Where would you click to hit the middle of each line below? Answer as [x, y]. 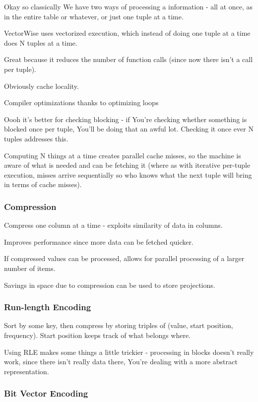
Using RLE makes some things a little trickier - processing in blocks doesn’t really [129, 352]
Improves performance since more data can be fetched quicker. [99, 241]
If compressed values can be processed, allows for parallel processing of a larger [124, 258]
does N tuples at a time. [41, 42]
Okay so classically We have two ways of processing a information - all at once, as [129, 6]
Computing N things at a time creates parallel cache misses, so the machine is [123, 155]
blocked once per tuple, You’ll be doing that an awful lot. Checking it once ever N [129, 129]
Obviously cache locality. [41, 86]
